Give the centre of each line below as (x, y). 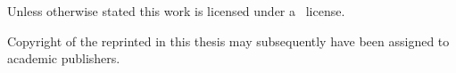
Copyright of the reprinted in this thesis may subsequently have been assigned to (228, 41)
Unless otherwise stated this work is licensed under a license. (176, 11)
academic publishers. (64, 58)
